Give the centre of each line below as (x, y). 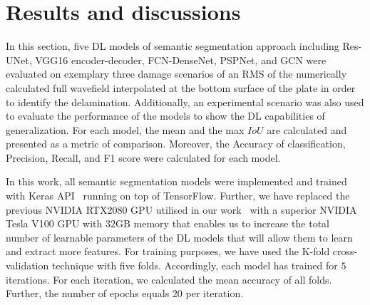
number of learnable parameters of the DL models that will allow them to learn (179, 237)
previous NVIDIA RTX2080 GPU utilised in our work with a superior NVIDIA (181, 209)
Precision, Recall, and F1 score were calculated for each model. (143, 157)
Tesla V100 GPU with (54, 223)
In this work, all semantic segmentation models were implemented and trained (176, 181)
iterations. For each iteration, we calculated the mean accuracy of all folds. (169, 279)
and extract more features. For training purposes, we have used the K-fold (168, 251)
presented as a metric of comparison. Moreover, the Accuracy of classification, (176, 144)
